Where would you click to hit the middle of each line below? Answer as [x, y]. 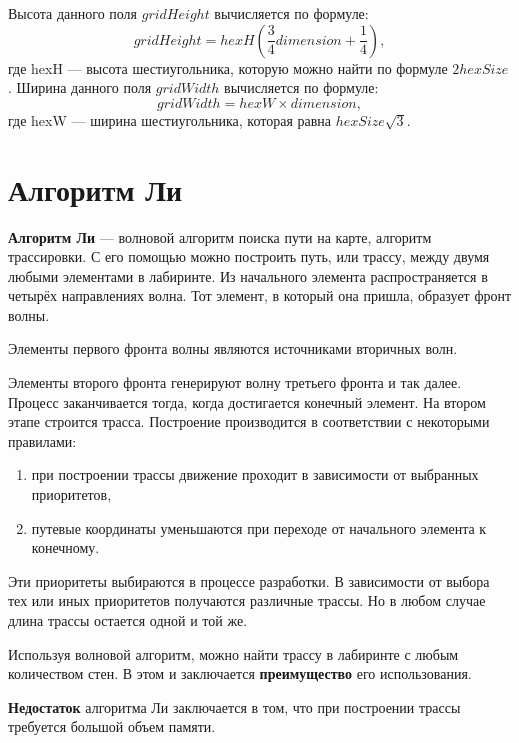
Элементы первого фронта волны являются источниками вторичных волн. [233, 348]
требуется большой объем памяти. [112, 726]
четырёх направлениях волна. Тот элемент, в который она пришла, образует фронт [260, 295]
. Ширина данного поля [80, 87]
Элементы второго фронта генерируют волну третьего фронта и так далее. [235, 382]
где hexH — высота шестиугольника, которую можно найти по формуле [228, 67]
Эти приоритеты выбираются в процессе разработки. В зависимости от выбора [249, 580]
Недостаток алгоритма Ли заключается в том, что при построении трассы [234, 706]
